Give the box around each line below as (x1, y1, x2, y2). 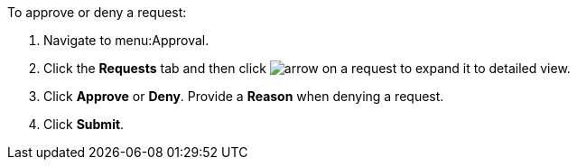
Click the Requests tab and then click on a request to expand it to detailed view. (43, 60, 571, 76)
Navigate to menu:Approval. (43, 32, 209, 48)
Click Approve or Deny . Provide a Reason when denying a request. (43, 88, 444, 104)
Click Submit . (43, 116, 125, 132)
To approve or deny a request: (7, 5, 187, 20)
